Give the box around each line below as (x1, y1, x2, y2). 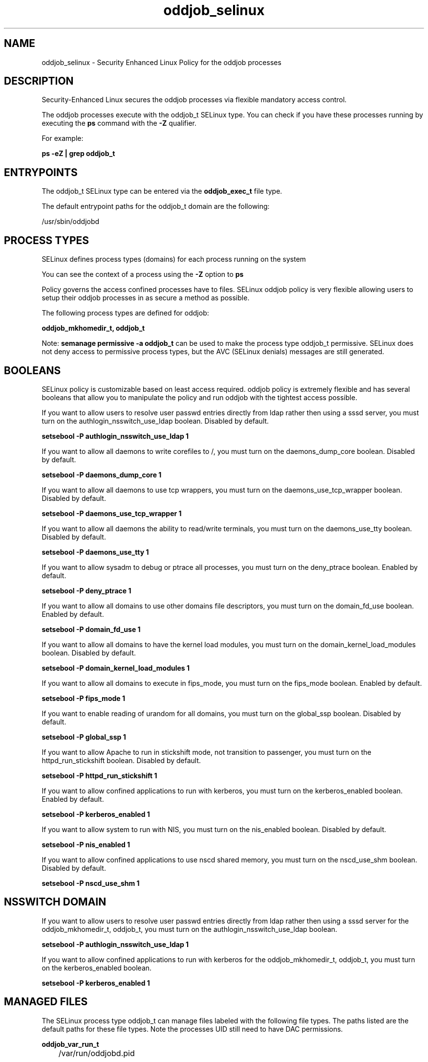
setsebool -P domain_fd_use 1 (42, 625, 141, 633)
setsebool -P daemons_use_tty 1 (42, 547, 149, 556)
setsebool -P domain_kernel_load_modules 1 (42, 663, 190, 672)
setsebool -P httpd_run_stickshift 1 (42, 771, 157, 780)
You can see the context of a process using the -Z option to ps (42, 270, 244, 279)
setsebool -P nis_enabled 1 (42, 840, 130, 849)
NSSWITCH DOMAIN (4, 896, 107, 908)
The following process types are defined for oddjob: (42, 309, 209, 317)
